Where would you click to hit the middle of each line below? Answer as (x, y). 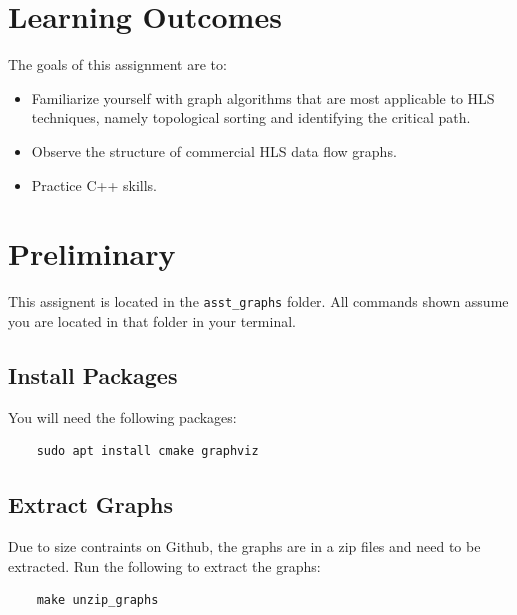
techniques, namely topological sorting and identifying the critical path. (251, 117)
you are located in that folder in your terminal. (152, 320)
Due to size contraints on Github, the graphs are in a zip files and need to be (244, 546)
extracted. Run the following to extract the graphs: (164, 565)
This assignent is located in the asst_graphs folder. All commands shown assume (258, 301)
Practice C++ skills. (94, 184)
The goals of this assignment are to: (117, 64)
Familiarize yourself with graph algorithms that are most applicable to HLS (263, 97)
